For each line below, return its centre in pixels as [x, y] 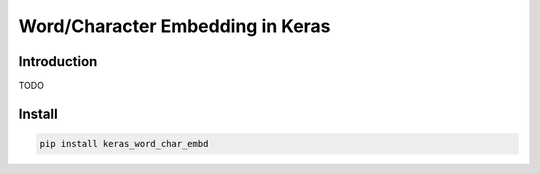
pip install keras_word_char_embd [124, 144]
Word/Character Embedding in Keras [174, 26]
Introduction [58, 61]
